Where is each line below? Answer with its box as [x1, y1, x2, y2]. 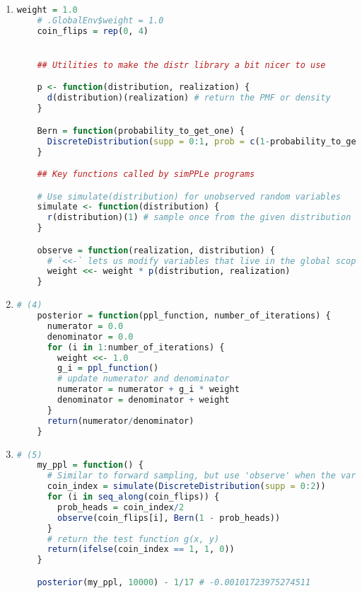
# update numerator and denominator [57, 374, 230, 384]
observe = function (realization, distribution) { [37, 245, 275, 255]
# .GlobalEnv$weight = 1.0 [37, 15, 164, 25]
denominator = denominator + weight [57, 395, 230, 405]
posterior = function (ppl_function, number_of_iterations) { [37, 311, 331, 321]
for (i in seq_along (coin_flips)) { [47, 492, 220, 502]
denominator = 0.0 [47, 331, 134, 342]
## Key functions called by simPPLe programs [37, 169, 255, 180]
